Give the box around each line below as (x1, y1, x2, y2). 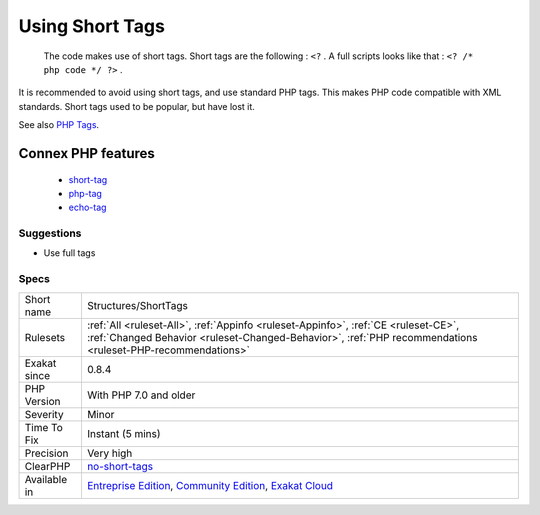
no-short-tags (86, 459, 154, 473)
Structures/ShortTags (86, 298, 189, 312)
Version (24, 394, 61, 408)
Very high (86, 446, 133, 460)
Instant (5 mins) (86, 426, 161, 440)
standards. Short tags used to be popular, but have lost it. (18, 100, 255, 112)
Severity (24, 407, 64, 421)
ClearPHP (24, 459, 71, 473)
